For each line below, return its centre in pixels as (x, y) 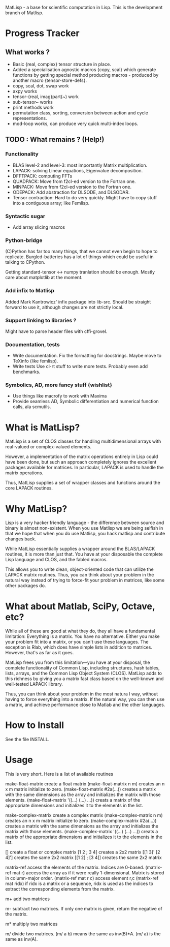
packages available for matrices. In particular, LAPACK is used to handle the (84, 468)
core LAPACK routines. (29, 488)
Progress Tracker (42, 33)
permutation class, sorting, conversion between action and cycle (80, 113)
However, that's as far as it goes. (40, 653)
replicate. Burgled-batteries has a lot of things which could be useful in (79, 257)
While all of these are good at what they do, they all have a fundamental (80, 631)
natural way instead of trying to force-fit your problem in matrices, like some (85, 580)
